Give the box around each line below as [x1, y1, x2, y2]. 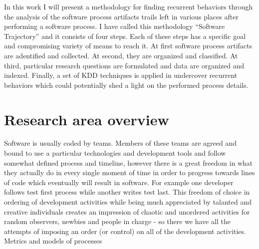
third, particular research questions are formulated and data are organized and [4, 60, 245, 70]
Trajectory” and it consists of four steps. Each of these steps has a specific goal [4, 30, 246, 41]
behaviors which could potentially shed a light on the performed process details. [4, 79, 249, 90]
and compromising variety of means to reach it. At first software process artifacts [4, 40, 252, 51]
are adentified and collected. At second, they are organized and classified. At [4, 50, 238, 60]
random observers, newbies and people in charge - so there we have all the [4, 216, 231, 227]
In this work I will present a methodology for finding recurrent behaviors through [4, 1, 253, 11]
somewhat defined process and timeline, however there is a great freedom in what [4, 157, 253, 168]
